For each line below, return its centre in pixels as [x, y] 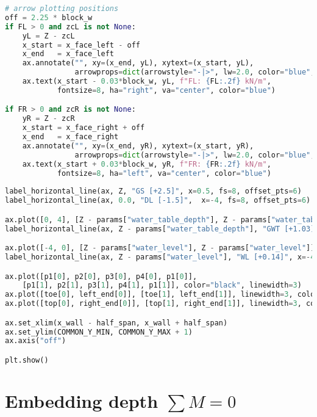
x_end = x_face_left [68, 54]
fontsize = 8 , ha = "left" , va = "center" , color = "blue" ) [164, 173]
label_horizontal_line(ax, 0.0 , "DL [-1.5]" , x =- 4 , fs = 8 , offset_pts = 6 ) [158, 201]
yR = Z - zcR [48, 119]
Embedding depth [82, 401]
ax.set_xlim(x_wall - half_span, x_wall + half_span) [116, 323]
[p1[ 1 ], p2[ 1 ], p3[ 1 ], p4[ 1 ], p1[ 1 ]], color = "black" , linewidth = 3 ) [162, 285]
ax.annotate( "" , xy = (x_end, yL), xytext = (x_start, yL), [138, 63]
